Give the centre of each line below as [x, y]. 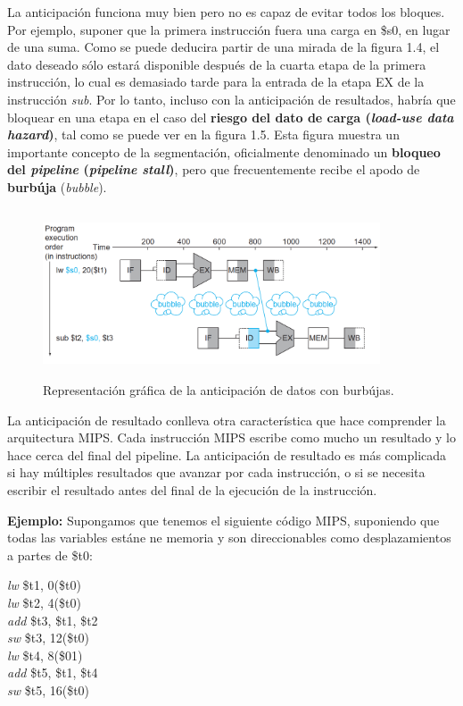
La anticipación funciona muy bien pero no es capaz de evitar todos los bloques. [226, 12]
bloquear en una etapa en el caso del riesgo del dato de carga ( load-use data [231, 117]
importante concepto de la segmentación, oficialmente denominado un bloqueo [224, 151]
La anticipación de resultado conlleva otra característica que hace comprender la [227, 420]
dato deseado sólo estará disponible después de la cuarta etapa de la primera [217, 64]
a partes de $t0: [50, 555]
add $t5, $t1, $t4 [53, 672]
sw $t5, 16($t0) [49, 690]
